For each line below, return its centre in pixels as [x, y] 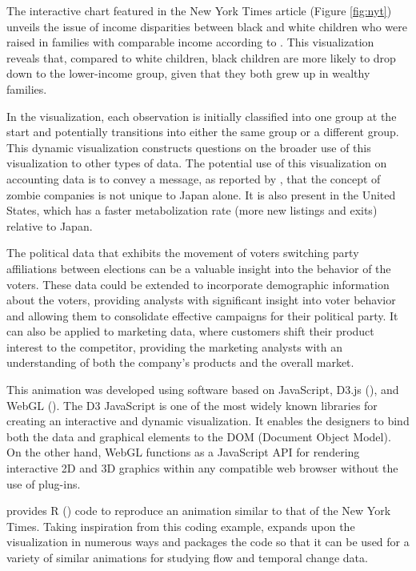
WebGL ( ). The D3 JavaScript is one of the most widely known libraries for [192, 405]
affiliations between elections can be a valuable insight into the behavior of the [199, 268]
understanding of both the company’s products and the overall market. [180, 362]
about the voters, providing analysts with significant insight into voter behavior [201, 300]
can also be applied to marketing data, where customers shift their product [190, 331]
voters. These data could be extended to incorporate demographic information [198, 284]
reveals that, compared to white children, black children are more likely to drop [201, 57]
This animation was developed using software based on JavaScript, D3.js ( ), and [203, 390]
